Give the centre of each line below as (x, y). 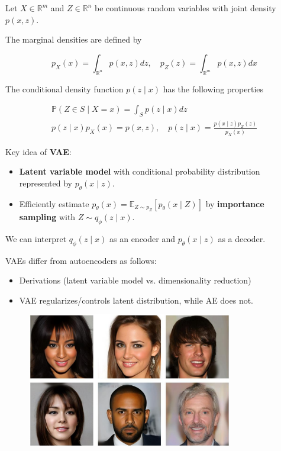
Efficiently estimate (54, 203)
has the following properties (213, 88)
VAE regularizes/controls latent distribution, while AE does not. (136, 300)
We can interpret (36, 238)
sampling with (47, 216)
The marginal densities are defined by (74, 39)
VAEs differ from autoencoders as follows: (81, 260)
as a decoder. (242, 238)
